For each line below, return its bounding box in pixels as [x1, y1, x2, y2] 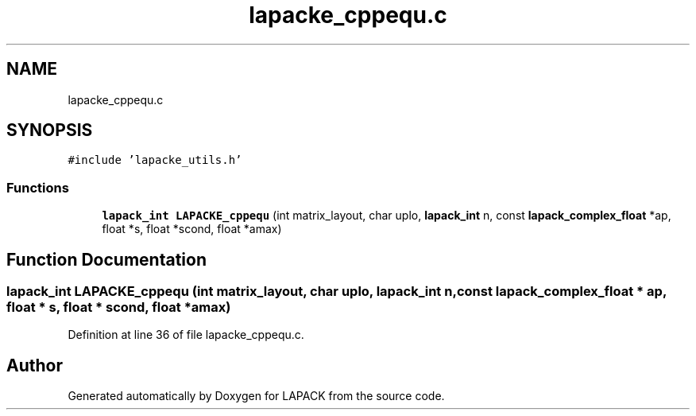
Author [6, 355, 63, 375]
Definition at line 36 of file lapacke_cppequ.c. [68, 328, 304, 342]
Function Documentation [6, 249, 207, 270]
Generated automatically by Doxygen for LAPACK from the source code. [68, 389, 445, 403]
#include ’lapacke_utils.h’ [68, 154, 242, 167]
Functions [6, 179, 69, 196]
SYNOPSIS [6, 120, 93, 141]
